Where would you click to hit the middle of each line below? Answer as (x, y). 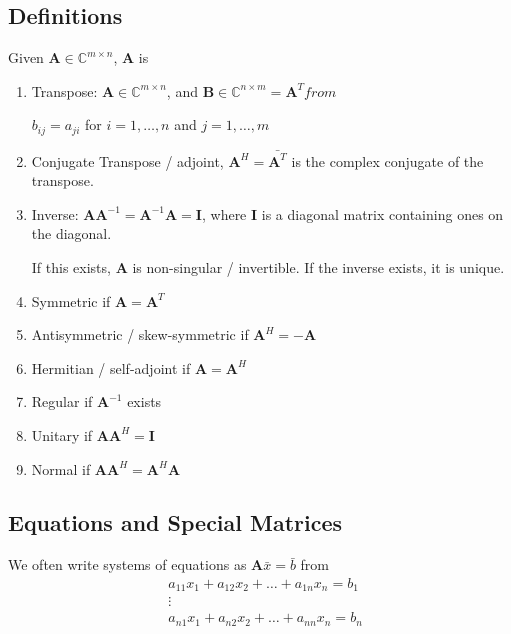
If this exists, (71, 266)
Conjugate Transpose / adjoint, (127, 160)
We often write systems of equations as (127, 564)
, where (224, 213)
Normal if (61, 468)
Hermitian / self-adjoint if (111, 367)
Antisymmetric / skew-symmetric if (140, 334)
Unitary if (62, 434)
